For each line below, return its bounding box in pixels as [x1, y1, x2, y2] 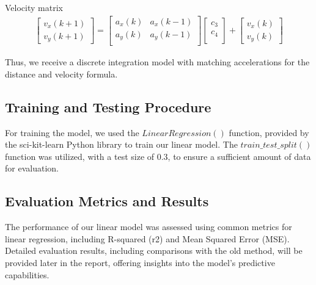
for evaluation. [5, 162, 59, 175]
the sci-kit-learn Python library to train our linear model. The [5, 138, 238, 151]
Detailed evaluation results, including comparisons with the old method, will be [5, 244, 303, 257]
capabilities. [5, 268, 50, 281]
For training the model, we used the [5, 126, 139, 139]
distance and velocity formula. [5, 67, 118, 80]
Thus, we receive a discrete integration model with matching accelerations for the [5, 56, 310, 68]
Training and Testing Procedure [5, 97, 211, 116]
